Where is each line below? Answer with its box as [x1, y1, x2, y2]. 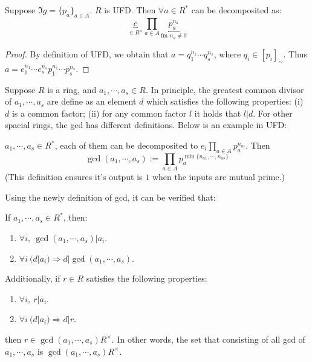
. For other [253, 106, 293, 119]
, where [213, 48, 241, 60]
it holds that [194, 106, 241, 119]
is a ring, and [47, 83, 97, 95]
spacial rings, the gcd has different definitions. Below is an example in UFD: [5, 118, 287, 131]
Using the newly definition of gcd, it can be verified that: [5, 190, 216, 203]
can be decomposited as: [191, 4, 282, 16]
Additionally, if [5, 272, 60, 285]
